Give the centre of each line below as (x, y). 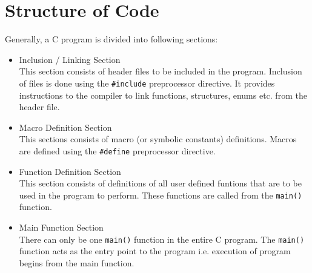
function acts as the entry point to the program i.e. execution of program (155, 251)
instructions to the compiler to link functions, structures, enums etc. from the (163, 95)
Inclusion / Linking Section (70, 59)
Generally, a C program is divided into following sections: (111, 39)
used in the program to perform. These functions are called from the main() (161, 195)
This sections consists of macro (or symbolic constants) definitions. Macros (158, 139)
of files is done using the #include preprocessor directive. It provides (147, 83)
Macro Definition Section (65, 127)
